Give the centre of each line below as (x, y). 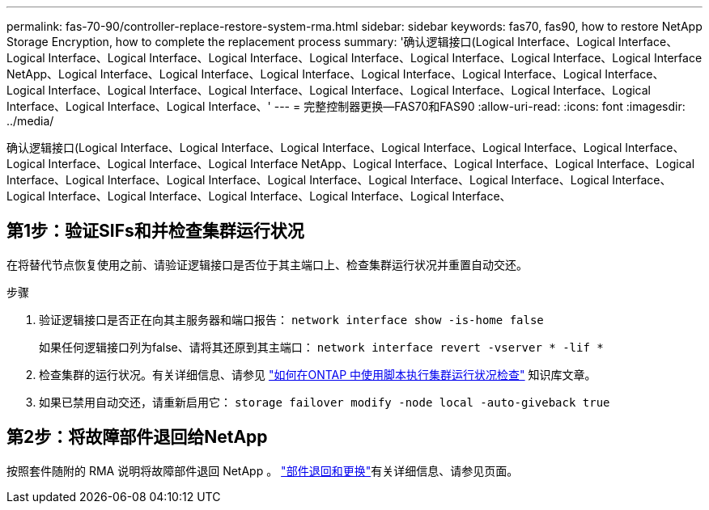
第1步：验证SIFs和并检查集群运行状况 (155, 231)
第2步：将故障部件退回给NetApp (137, 437)
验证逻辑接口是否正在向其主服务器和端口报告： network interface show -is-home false (291, 319)
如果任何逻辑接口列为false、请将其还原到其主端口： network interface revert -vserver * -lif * (321, 347)
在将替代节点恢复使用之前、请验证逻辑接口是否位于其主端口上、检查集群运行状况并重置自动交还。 (267, 264)
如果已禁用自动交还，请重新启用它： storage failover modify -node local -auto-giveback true (325, 402)
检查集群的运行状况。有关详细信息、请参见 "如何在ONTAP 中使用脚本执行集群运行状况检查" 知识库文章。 (318, 374)
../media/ (30, 121)
